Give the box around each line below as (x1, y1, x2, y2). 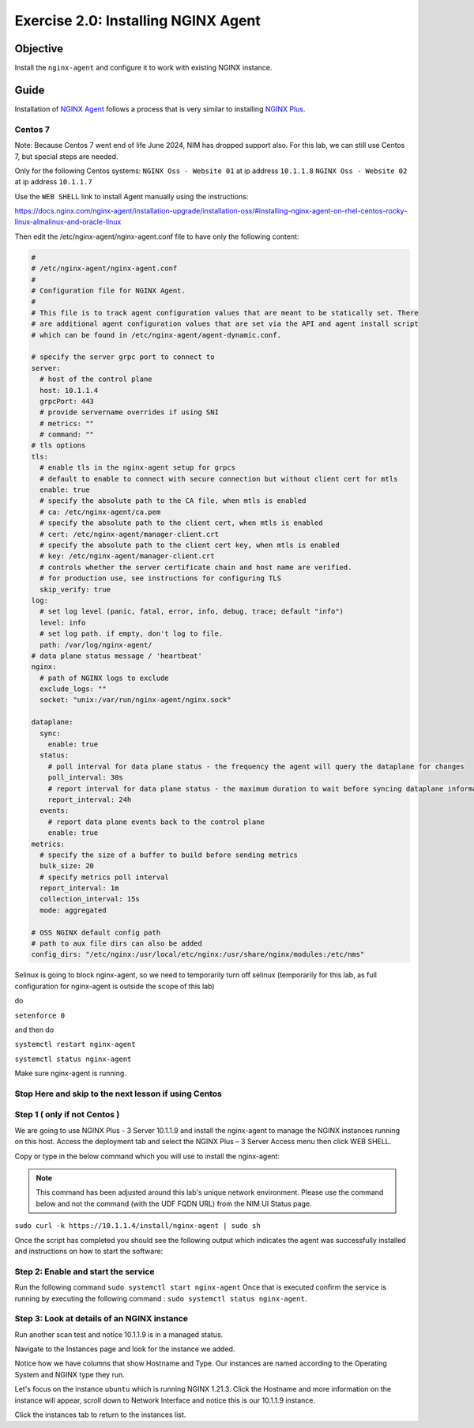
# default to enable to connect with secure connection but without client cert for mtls (39, 474, 398, 483)
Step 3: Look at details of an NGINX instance (14, 1313, 189, 1324)
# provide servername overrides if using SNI (39, 408, 219, 417)
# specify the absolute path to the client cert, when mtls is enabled (39, 519, 323, 527)
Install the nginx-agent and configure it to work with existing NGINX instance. (14, 63, 273, 73)
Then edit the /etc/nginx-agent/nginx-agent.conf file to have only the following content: (14, 232, 299, 241)
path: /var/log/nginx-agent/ (39, 640, 153, 649)
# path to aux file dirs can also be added (31, 939, 203, 948)
